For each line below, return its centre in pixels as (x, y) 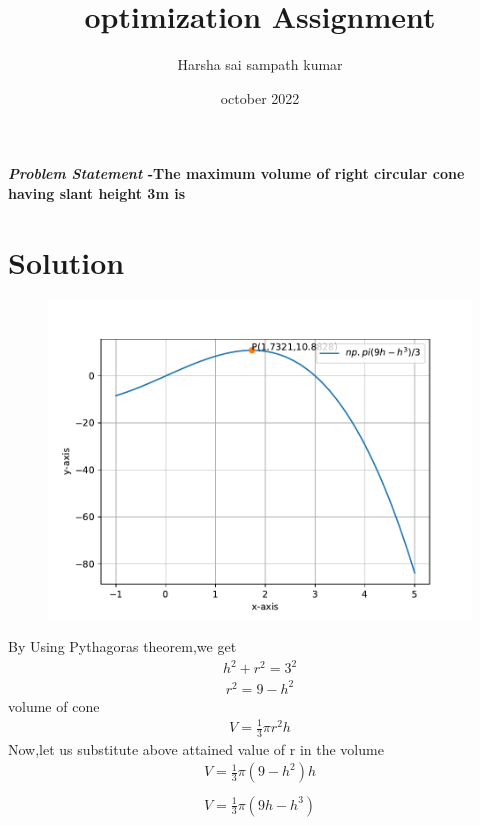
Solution (66, 261)
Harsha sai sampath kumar (260, 64)
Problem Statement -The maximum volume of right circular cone (236, 173)
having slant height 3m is (97, 192)
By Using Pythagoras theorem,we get (122, 646)
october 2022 (260, 97)
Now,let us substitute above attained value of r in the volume (196, 748)
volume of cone (54, 705)
